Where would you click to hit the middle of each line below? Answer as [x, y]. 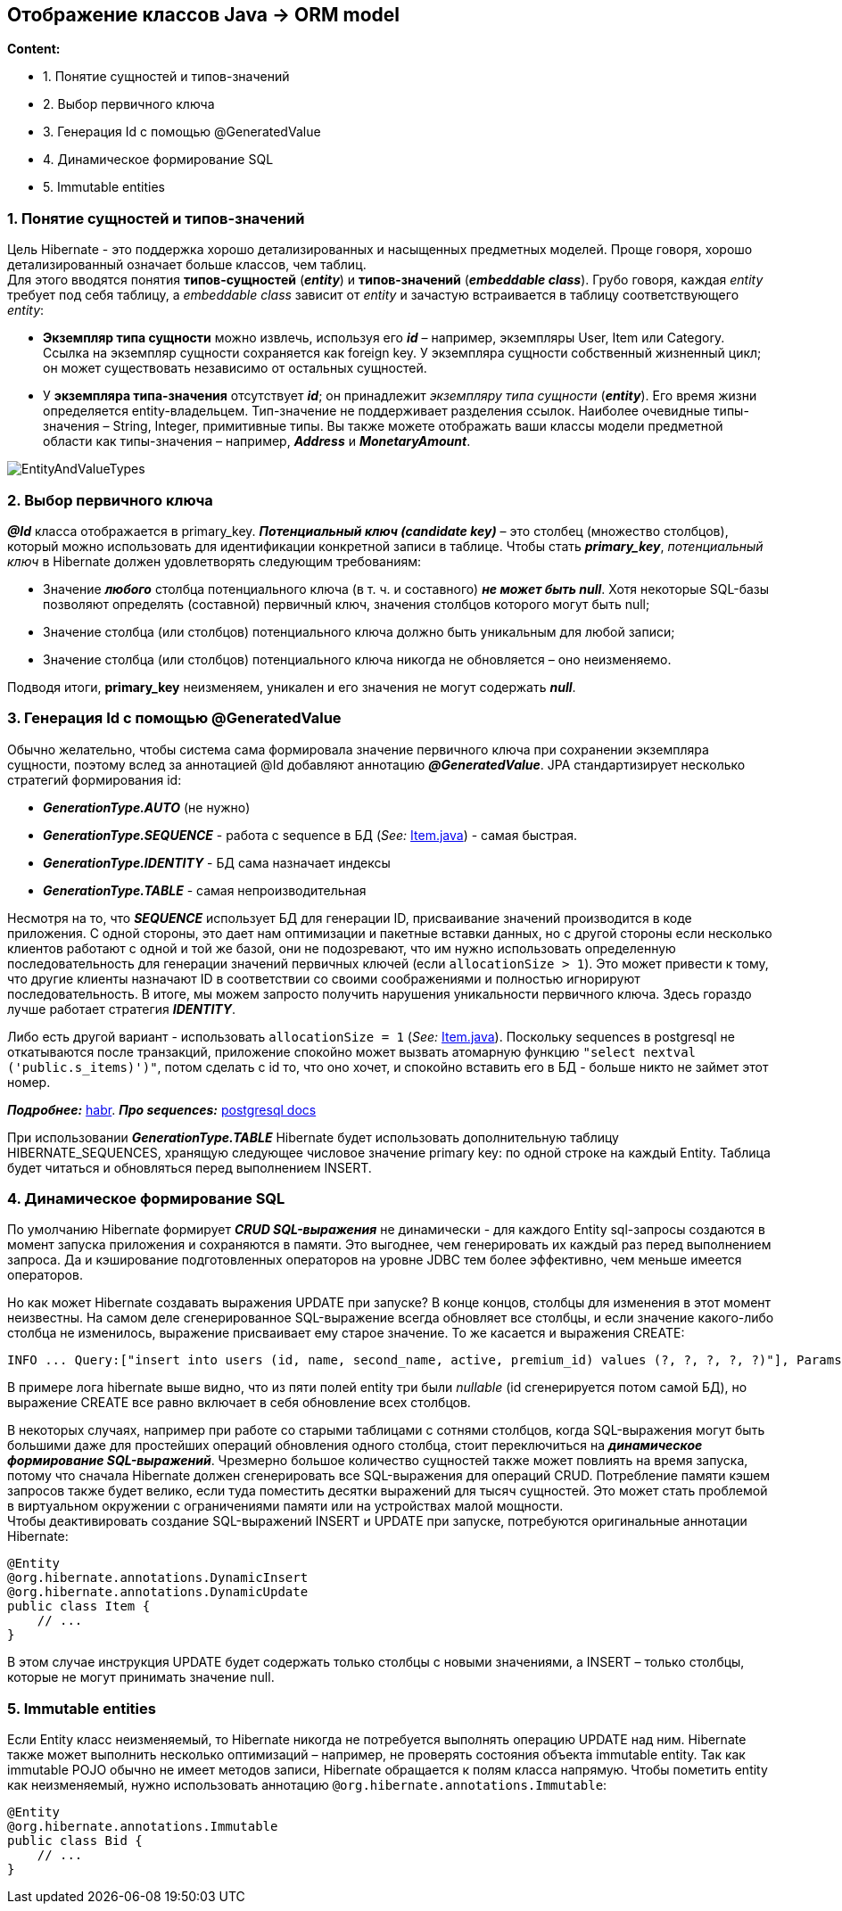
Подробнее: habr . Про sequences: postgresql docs [162, 1109]
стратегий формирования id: [95, 779]
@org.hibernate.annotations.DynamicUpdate [158, 1592]
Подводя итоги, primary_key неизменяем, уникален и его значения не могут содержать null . [292, 687]
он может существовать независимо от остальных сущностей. [235, 368]
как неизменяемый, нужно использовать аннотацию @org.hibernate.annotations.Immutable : [307, 1785]
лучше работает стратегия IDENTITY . [122, 1009]
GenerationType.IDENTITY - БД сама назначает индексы [217, 862]
